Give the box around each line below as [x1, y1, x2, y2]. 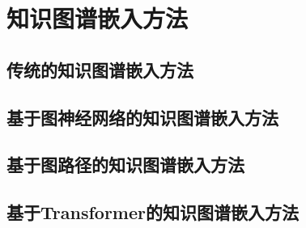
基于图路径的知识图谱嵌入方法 [6, 152, 244, 177]
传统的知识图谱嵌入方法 [6, 57, 193, 82]
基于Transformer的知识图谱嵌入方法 [6, 200, 299, 225]
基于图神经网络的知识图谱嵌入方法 [6, 104, 278, 129]
